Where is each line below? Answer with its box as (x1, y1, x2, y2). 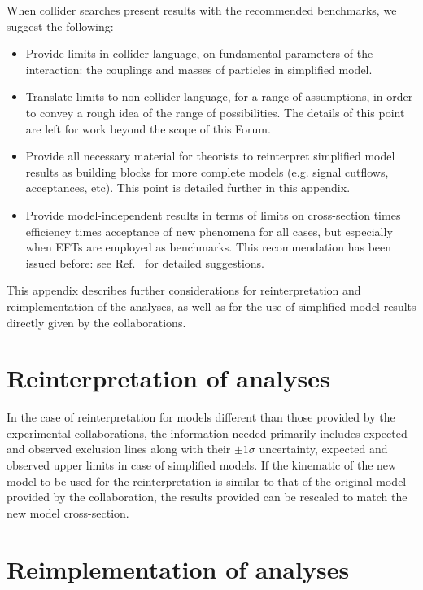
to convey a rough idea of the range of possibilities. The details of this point (25, 103, 405, 120)
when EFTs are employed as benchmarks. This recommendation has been (25, 238, 392, 256)
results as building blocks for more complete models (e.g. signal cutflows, (25, 163, 389, 180)
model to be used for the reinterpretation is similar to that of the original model (7, 472, 407, 489)
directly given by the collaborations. (7, 313, 186, 330)
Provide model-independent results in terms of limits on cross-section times (25, 206, 401, 223)
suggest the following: (7, 17, 114, 34)
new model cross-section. (7, 504, 129, 521)
